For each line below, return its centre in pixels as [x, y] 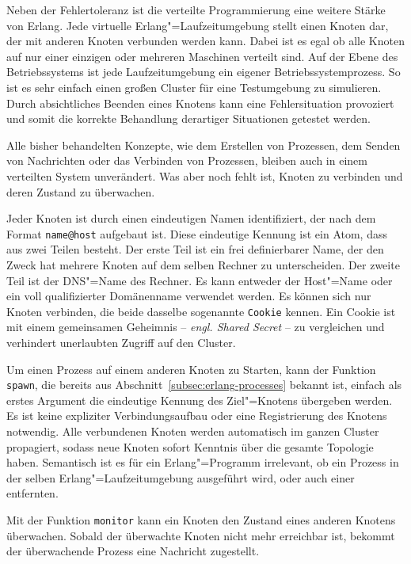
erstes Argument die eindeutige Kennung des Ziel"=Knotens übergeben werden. [200, 400]
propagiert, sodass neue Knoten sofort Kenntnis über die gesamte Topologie [190, 446]
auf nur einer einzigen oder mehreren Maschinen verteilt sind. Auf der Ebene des [202, 56]
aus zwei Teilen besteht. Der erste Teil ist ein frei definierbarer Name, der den [195, 249]
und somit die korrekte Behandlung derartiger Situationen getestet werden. [188, 118]
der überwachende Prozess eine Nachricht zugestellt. [133, 551]
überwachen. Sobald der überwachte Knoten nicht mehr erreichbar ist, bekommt [201, 535]
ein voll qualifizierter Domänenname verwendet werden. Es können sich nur [189, 296]
